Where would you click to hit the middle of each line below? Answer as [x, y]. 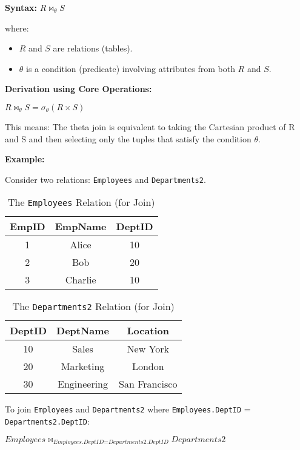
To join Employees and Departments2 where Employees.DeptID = [128, 409]
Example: [25, 159]
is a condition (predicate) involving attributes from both [131, 68]
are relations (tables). [93, 48]
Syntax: [21, 7]
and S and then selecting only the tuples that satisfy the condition [128, 138]
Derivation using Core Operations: [78, 89]
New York [148, 349]
